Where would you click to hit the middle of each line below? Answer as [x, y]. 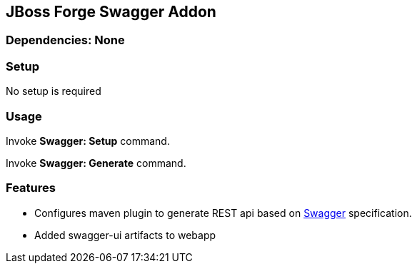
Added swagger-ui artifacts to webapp [125, 235]
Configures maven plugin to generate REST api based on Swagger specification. [223, 213]
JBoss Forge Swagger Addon [111, 12]
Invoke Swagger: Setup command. [88, 141]
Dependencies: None [65, 40]
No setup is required [54, 91]
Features [31, 188]
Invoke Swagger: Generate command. [96, 163]
